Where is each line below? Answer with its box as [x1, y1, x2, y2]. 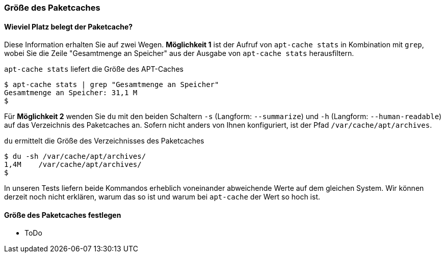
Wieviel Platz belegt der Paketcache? [4, 22, 133, 31]
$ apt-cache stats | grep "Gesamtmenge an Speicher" [4, 80, 219, 89]
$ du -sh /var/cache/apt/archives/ [4, 152, 146, 161]
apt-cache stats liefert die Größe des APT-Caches [4, 65, 184, 74]
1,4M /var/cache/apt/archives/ [4, 160, 142, 169]
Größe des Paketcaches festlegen [4, 210, 121, 219]
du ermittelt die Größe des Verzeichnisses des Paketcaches [4, 136, 204, 146]
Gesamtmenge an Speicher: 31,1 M [4, 89, 138, 97]
